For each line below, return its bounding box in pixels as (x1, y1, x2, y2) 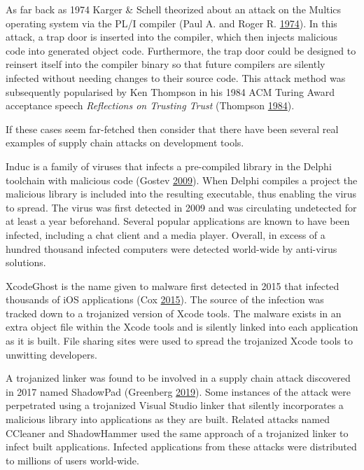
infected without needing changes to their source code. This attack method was (6, 70, 346, 85)
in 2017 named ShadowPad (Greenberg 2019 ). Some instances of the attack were (6, 384, 351, 399)
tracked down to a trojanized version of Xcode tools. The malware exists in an (6, 305, 342, 320)
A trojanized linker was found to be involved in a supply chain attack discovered (6, 371, 351, 385)
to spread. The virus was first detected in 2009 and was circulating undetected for (6, 200, 357, 214)
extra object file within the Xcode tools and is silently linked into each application (6, 319, 358, 334)
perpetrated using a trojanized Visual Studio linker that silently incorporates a (6, 398, 344, 413)
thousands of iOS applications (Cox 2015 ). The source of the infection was (6, 292, 324, 307)
